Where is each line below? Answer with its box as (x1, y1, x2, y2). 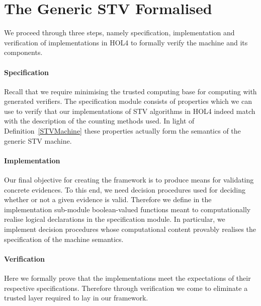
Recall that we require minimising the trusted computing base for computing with (4, 86, 257, 96)
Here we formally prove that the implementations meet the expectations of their (4, 273, 251, 283)
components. (4, 47, 43, 57)
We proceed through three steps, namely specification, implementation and (4, 27, 235, 38)
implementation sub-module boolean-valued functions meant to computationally (4, 204, 251, 214)
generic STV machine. (4, 135, 72, 146)
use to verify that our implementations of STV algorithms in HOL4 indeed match (4, 105, 255, 116)
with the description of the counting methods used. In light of (4, 115, 195, 126)
